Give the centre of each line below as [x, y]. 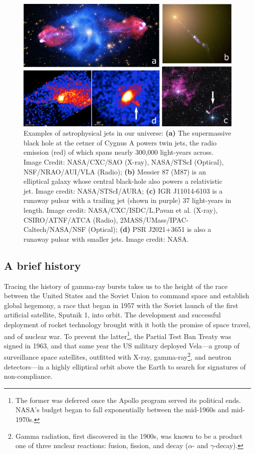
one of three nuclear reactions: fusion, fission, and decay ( [102, 445]
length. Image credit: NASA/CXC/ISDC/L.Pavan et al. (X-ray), [121, 210]
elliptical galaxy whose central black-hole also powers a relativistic [123, 181]
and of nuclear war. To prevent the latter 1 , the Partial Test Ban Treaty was [118, 335]
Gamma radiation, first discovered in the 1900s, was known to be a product [129, 436]
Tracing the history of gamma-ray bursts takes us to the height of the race [116, 286]
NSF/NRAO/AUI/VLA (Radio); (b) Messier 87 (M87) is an [115, 171]
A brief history [42, 265]
